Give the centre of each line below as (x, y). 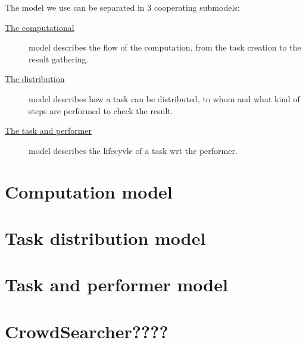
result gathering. (59, 59)
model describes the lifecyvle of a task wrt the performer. (133, 150)
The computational (40, 27)
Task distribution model (105, 237)
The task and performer (49, 130)
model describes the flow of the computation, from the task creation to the (165, 47)
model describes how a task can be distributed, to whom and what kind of (164, 98)
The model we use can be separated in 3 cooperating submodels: (122, 7)
